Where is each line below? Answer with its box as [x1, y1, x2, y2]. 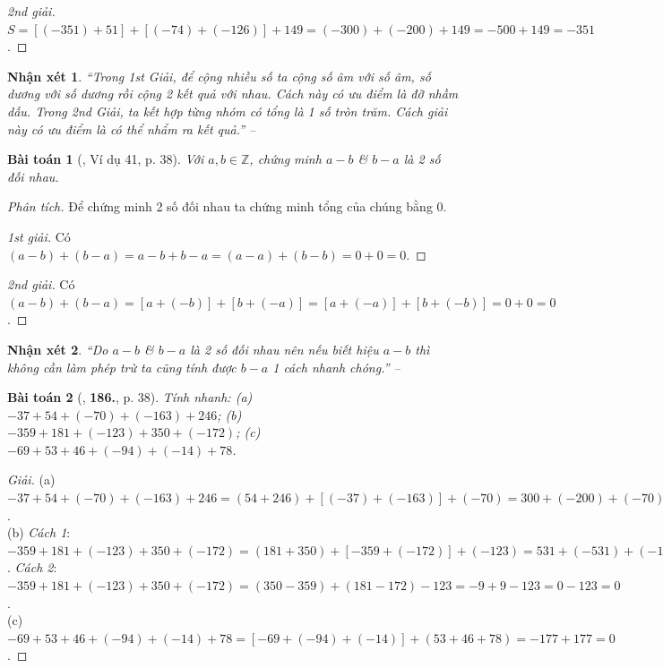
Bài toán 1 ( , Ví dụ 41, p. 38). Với [7, 150, 204, 168]
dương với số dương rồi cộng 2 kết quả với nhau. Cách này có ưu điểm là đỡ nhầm [7, 84, 459, 103]
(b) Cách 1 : [7, 523, 71, 542]
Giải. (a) [7, 470, 56, 489]
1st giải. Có [7, 227, 71, 245]
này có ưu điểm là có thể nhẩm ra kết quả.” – [7, 119, 256, 138]
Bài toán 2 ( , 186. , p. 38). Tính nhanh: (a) [7, 388, 253, 407]
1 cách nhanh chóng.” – [272, 357, 400, 376]
